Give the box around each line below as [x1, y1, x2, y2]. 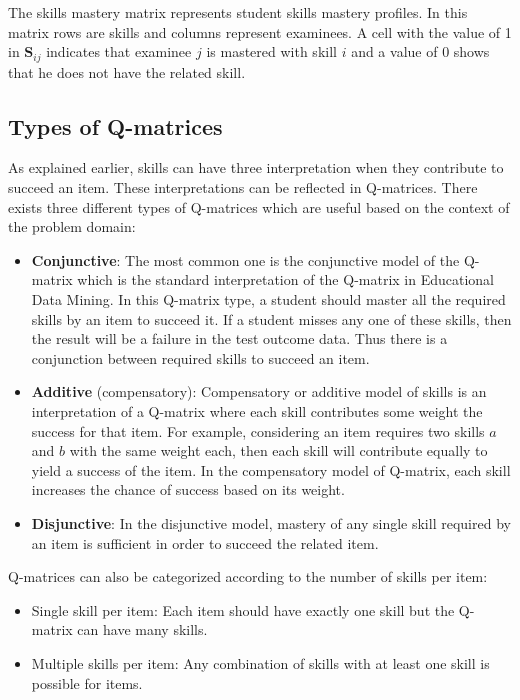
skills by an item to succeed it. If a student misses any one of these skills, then [31, 308, 512, 329]
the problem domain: [8, 216, 136, 237]
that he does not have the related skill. [8, 61, 246, 82]
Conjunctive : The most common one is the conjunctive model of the [31, 249, 460, 270]
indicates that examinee [46, 41, 192, 62]
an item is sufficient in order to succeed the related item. [31, 532, 379, 553]
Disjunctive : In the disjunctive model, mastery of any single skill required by [31, 512, 511, 533]
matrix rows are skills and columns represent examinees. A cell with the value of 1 [8, 21, 512, 42]
